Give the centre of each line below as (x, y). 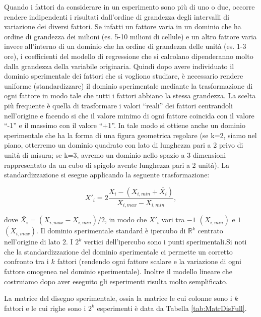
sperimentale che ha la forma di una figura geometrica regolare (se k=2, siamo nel (130, 135)
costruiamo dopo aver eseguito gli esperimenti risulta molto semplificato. (116, 281)
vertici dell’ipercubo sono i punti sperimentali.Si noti (165, 242)
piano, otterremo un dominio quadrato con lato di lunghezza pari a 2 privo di (124, 145)
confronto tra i (26, 261)
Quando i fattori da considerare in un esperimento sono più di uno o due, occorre (129, 7)
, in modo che (126, 219)
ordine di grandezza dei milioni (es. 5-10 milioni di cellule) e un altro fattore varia (130, 36)
